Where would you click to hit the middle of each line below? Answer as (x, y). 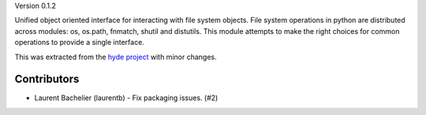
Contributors (47, 79)
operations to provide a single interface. (80, 43)
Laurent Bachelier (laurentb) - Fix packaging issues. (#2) (126, 98)
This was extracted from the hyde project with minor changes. (116, 57)
